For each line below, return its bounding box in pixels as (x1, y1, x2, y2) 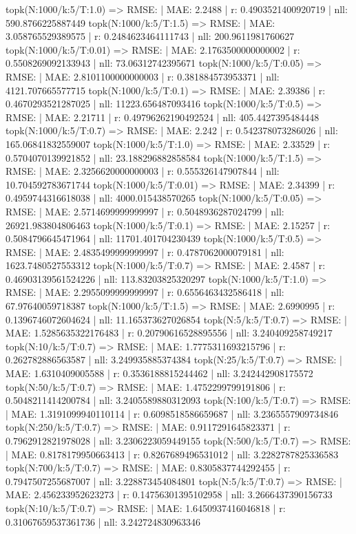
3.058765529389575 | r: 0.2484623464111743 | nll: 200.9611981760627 (6, 29, 295, 43)
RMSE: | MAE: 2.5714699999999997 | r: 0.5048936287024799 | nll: (6, 204, 284, 218)
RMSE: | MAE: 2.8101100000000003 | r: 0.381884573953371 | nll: (6, 69, 280, 83)
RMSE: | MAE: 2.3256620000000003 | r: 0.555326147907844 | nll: (6, 164, 280, 178)
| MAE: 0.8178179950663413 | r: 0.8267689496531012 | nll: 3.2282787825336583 (6, 447, 339, 461)
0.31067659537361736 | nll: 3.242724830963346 (6, 514, 201, 528)
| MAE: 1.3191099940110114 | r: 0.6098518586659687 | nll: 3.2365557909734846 (6, 406, 339, 420)
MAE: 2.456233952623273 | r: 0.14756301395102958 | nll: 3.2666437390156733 (6, 487, 333, 502)
